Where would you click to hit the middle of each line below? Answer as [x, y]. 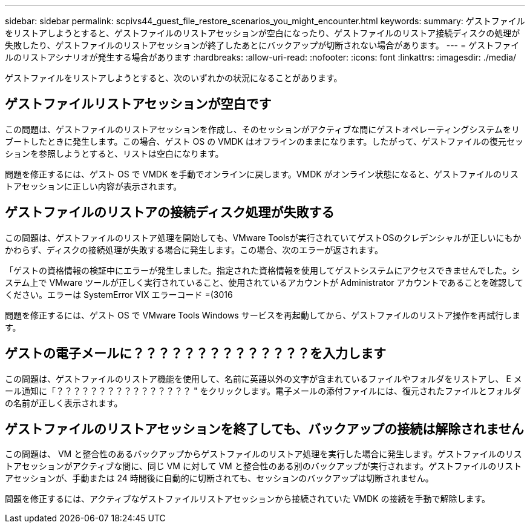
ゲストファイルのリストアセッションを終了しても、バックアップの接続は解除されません [264, 429]
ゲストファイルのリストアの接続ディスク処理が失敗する [170, 213]
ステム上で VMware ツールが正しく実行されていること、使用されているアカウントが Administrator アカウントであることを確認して [264, 282]
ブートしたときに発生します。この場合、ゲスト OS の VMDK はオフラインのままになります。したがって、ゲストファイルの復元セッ [264, 141]
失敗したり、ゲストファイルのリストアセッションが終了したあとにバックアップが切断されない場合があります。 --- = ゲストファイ [262, 45]
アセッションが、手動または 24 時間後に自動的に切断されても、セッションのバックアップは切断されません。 [219, 478]
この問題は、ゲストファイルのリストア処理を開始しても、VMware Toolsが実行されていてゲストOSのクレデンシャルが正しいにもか [263, 237]
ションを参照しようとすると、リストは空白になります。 [114, 153]
